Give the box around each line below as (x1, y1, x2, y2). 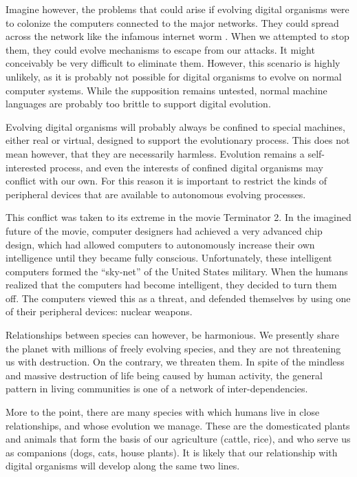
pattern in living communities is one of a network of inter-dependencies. (6, 381, 308, 396)
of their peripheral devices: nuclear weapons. (6, 304, 193, 319)
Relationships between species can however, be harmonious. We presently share (6, 328, 340, 342)
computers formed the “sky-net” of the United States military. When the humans (6, 264, 348, 278)
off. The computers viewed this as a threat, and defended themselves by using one (6, 290, 351, 305)
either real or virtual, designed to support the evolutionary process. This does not (6, 133, 350, 147)
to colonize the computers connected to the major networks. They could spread (6, 15, 339, 30)
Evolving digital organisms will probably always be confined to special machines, (6, 119, 345, 134)
